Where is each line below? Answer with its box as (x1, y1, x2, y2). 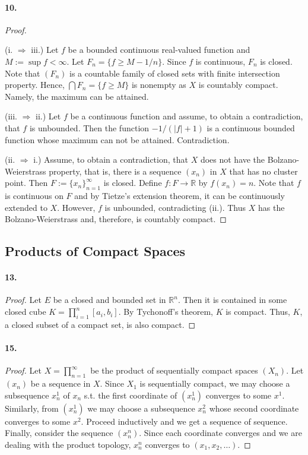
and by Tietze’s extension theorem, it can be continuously (74, 189, 285, 202)
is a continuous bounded (207, 121, 295, 134)
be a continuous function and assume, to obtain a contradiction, (70, 110, 303, 122)
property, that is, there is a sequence (49, 165, 182, 177)
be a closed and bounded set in (53, 293, 166, 306)
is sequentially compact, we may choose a (139, 377, 290, 390)
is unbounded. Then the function (29, 121, 150, 134)
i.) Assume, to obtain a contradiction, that (33, 153, 188, 166)
